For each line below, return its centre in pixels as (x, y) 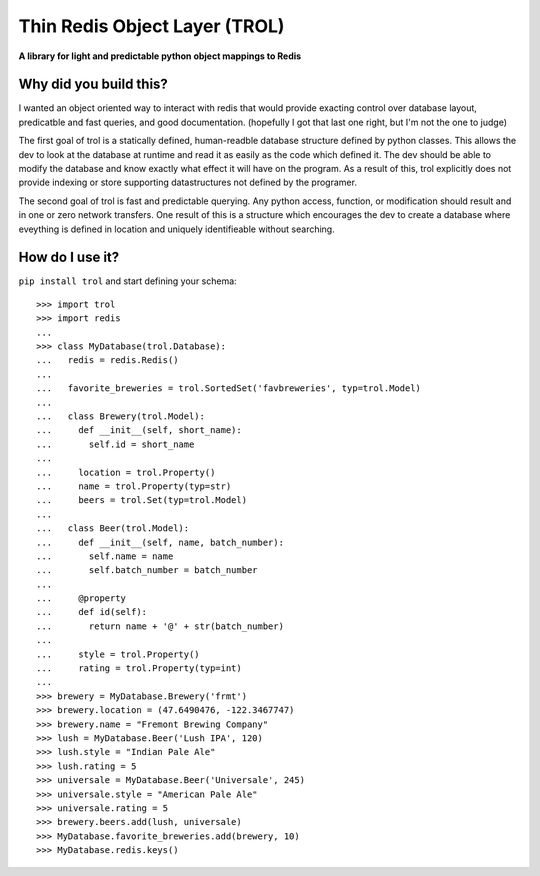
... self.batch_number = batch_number (147, 570)
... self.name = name (105, 556)
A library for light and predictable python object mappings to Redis (160, 56)
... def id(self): (92, 612)
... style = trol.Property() (118, 654)
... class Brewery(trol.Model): (120, 416)
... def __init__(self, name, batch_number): (160, 542)
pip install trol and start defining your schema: (127, 281)
